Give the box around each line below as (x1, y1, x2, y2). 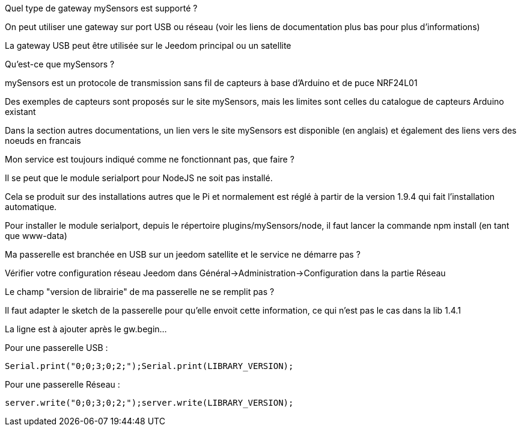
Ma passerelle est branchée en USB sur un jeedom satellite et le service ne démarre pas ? (5, 249, 361, 259)
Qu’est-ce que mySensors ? (5, 59, 115, 69)
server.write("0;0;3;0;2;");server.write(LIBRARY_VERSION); (5, 398, 294, 408)
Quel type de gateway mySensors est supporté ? (5, 3, 198, 13)
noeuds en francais (5, 135, 81, 146)
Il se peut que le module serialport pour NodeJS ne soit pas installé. (5, 173, 273, 183)
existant (5, 107, 36, 117)
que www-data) (5, 231, 67, 241)
